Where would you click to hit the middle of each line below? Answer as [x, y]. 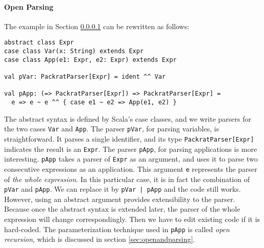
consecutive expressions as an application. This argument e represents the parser [131, 168]
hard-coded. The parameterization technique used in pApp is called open [117, 229]
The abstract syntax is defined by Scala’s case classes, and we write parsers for [128, 118]
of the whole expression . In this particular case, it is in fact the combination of [127, 179]
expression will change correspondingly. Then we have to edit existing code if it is [132, 219]
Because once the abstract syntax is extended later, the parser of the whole [122, 209]
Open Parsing [29, 6]
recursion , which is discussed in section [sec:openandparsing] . [100, 239]
